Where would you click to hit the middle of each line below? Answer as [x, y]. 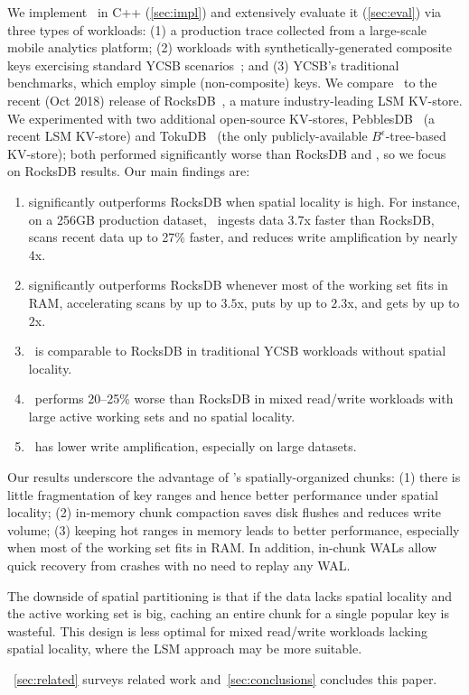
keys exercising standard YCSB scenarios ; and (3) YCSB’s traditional [203, 65]
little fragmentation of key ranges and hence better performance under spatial [223, 494]
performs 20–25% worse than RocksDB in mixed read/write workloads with [244, 398]
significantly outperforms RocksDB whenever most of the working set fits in [238, 285]
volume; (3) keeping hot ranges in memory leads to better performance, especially [234, 529]
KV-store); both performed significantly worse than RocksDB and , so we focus [227, 153]
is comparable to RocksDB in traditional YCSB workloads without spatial [240, 351]
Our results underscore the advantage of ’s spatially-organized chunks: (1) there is [234, 477]
